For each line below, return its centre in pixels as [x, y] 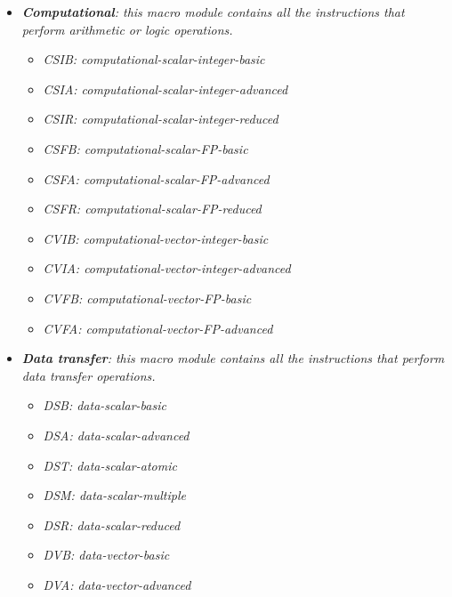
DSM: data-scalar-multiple [114, 495]
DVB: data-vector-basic [106, 555]
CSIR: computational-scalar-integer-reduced [161, 119]
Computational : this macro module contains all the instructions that [213, 12]
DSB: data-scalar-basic [105, 405]
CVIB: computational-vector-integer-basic [156, 238]
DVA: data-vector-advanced [117, 584]
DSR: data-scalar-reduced [112, 524]
